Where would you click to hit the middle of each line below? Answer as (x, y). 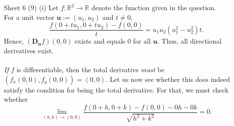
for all (142, 41)
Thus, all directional (192, 41)
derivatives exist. (29, 50)
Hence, (14, 41)
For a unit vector (29, 17)
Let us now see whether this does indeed (170, 79)
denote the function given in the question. (153, 7)
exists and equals (100, 41)
